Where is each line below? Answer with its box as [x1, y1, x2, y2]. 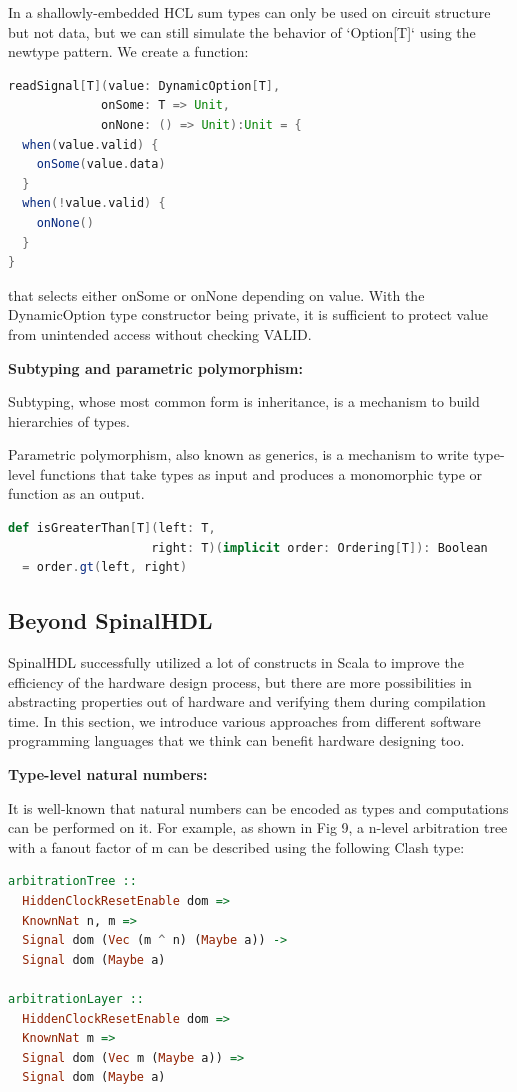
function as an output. [8, 483, 145, 504]
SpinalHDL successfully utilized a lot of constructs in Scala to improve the [8, 652, 464, 673]
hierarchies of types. [8, 410, 130, 431]
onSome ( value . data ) [36, 157, 166, 172]
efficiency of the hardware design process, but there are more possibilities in [8, 671, 472, 692]
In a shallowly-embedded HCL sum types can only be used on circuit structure [8, 2, 491, 22]
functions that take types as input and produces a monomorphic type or [39, 463, 483, 484]
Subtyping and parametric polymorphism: [8, 357, 303, 378]
